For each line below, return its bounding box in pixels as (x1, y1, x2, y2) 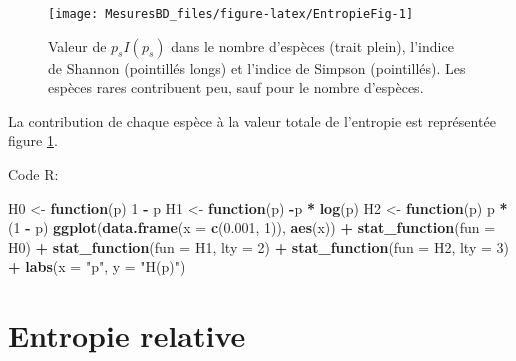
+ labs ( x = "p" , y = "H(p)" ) (8, 256, 186, 277)
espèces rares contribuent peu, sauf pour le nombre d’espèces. (48, 77, 424, 98)
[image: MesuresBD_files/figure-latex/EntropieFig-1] (48, 7, 414, 21)
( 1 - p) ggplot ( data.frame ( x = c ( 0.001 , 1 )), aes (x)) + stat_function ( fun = (8, 217, 496, 238)
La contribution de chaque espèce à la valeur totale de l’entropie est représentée (8, 110, 496, 131)
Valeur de (48, 35, 107, 56)
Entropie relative (8, 315, 246, 356)
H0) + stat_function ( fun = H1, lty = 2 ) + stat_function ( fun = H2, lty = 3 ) (8, 236, 509, 257)
